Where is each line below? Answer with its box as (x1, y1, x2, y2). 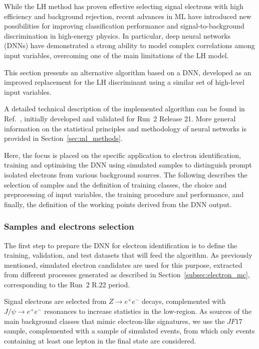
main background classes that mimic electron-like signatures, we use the (4, 315, 225, 326)
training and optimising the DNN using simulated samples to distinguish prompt (4, 159, 252, 170)
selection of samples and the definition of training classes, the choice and (4, 179, 227, 190)
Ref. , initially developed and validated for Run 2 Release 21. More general (4, 113, 236, 123)
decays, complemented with (141, 296, 226, 306)
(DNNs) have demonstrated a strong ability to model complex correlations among (4, 40, 255, 51)
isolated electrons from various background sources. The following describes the (4, 169, 247, 180)
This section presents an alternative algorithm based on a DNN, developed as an (4, 67, 251, 77)
